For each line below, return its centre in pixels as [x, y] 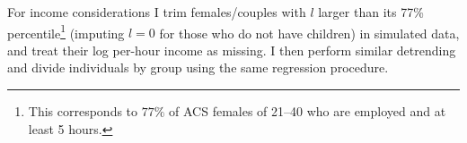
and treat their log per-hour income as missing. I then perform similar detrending [232, 50]
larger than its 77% [371, 12]
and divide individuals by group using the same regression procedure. [198, 67]
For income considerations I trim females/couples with [157, 12]
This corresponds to [83, 111]
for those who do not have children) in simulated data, [309, 33]
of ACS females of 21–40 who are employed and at [308, 111]
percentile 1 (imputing [66, 31]
